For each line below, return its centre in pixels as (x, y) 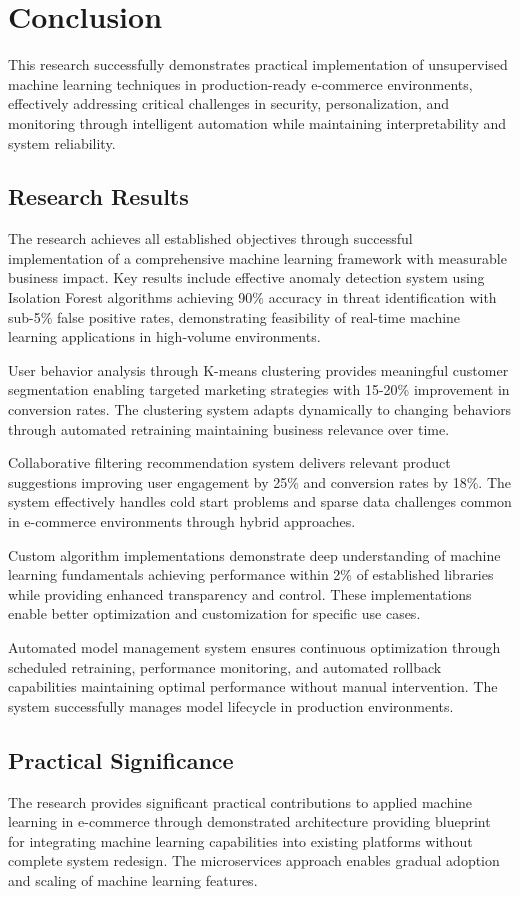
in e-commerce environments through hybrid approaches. (182, 521)
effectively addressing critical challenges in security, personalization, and (229, 103)
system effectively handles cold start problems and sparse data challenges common (260, 501)
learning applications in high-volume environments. (164, 336)
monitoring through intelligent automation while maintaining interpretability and (257, 122)
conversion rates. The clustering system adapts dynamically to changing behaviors (260, 409)
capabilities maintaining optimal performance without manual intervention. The (253, 686)
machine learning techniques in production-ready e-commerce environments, (240, 83)
